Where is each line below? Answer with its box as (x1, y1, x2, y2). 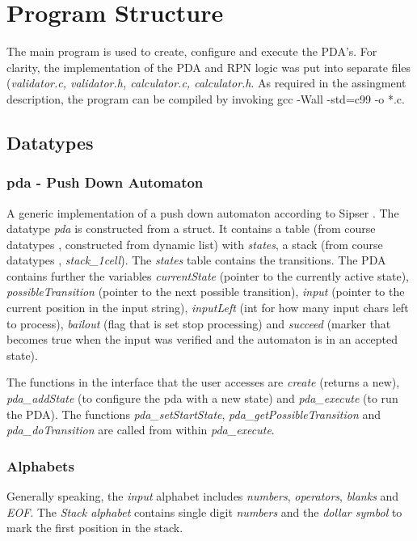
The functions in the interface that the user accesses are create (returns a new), (6, 374, 400, 391)
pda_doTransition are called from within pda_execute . (6, 421, 275, 438)
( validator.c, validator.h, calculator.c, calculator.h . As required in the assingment (6, 74, 406, 91)
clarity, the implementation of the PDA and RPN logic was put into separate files (6, 58, 411, 75)
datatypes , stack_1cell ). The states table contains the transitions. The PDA (6, 251, 386, 268)
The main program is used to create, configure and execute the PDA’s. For (6, 43, 377, 60)
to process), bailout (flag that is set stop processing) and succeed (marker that (6, 315, 391, 332)
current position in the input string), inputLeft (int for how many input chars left (6, 299, 409, 316)
